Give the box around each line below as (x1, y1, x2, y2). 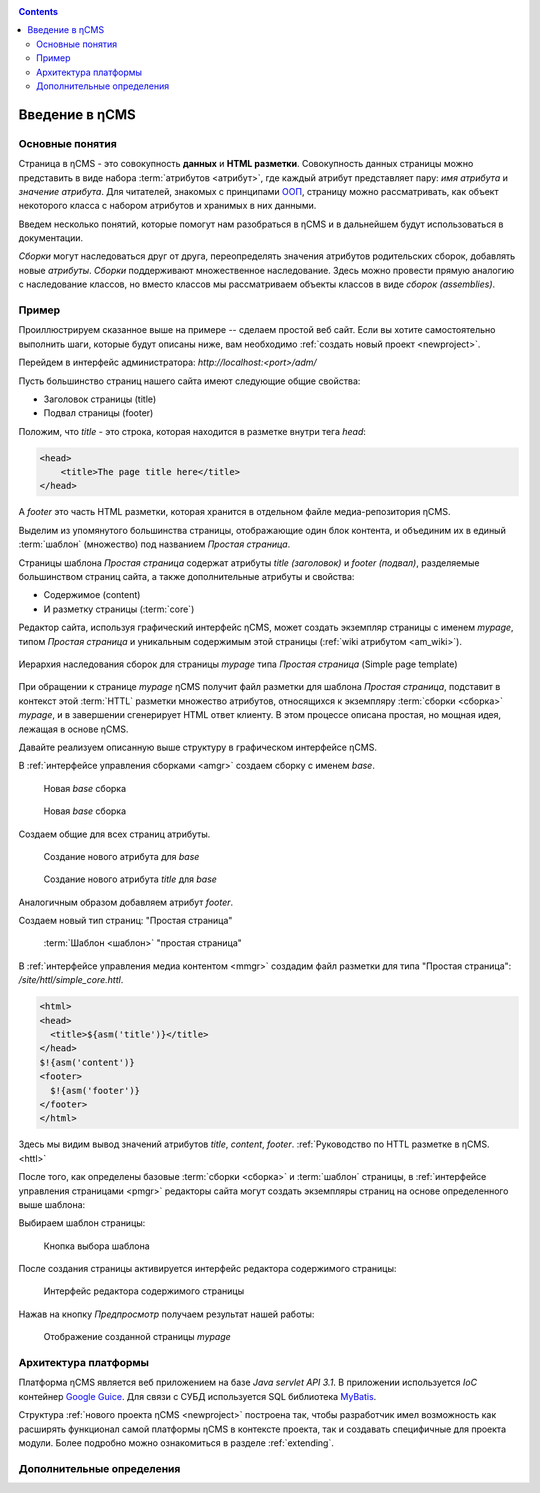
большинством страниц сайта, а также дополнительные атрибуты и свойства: (18, 571, 355, 583)
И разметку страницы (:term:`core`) (43, 603, 195, 615)
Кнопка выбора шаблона (43, 1240, 150, 1252)
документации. (18, 232, 84, 244)
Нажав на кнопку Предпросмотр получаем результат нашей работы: (18, 1308, 315, 1320)
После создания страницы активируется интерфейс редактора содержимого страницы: (18, 1263, 397, 1275)
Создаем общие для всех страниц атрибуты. (18, 828, 211, 840)
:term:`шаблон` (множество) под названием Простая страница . (18, 538, 291, 550)
